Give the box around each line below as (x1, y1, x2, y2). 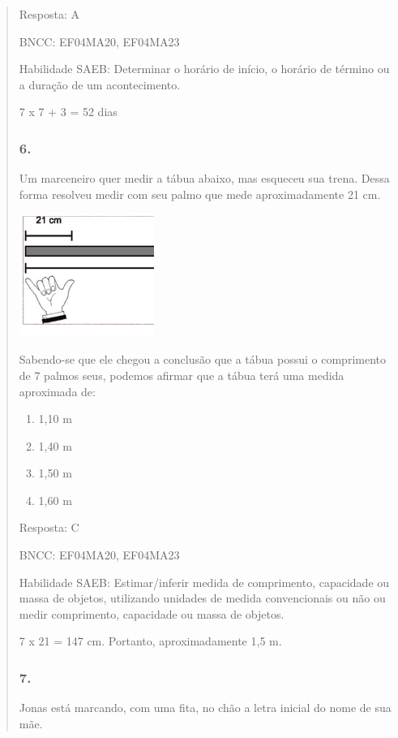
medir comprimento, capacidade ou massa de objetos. (19, 605, 285, 622)
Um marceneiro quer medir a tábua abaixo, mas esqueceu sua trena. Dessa (19, 170, 390, 187)
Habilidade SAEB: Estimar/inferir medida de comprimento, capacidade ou (19, 573, 390, 590)
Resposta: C (19, 519, 79, 536)
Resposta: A (19, 6, 80, 22)
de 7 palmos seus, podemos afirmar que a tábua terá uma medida (19, 366, 345, 383)
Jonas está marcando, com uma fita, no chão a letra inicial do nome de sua (19, 699, 392, 716)
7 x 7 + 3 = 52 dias (19, 103, 118, 120)
